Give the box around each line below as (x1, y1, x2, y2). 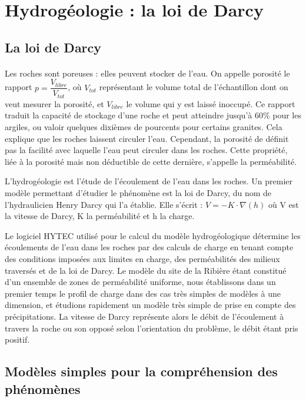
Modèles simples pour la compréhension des (5, 362, 278, 380)
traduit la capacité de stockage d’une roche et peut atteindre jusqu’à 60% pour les (5, 109, 301, 121)
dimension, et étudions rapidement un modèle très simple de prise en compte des (5, 299, 296, 311)
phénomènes (5, 379, 81, 397)
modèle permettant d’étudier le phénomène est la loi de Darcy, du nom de (5, 187, 272, 199)
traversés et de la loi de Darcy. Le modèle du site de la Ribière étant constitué (5, 264, 287, 276)
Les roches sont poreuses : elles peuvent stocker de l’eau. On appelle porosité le (5, 67, 290, 79)
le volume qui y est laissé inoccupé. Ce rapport (126, 97, 295, 110)
